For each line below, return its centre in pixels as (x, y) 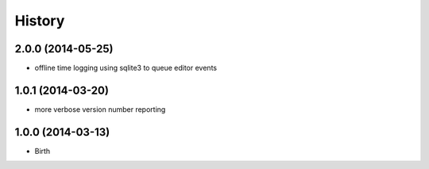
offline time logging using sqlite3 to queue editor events (126, 68)
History (40, 21)
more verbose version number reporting (100, 109)
